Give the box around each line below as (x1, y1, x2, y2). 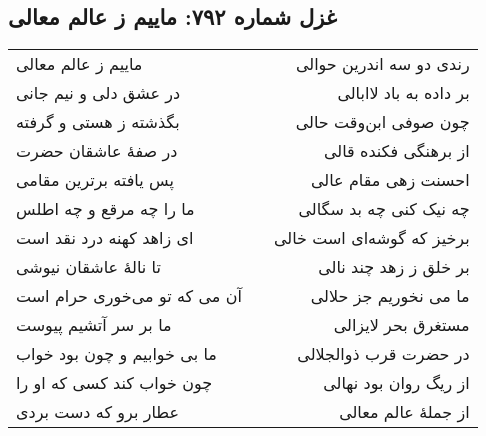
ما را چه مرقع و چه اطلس (16, 197, 195, 221)
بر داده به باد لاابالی (337, 81, 470, 105)
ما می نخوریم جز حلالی (310, 284, 470, 308)
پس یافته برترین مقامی (16, 168, 174, 192)
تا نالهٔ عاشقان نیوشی (16, 255, 161, 279)
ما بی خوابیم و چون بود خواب (16, 342, 217, 366)
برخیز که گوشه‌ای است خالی (273, 226, 470, 250)
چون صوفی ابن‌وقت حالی (295, 110, 470, 134)
